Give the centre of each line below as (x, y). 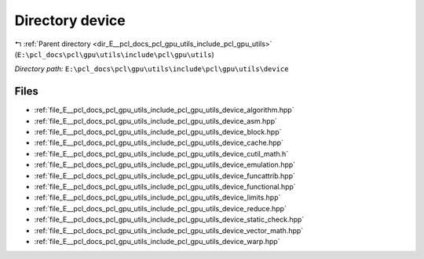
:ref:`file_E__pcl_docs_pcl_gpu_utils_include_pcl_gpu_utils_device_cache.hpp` (159, 143)
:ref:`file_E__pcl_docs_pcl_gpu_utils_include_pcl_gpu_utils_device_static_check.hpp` (169, 220)
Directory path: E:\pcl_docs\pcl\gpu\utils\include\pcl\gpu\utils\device (152, 69)
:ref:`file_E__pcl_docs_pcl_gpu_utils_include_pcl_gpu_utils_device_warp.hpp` (157, 241)
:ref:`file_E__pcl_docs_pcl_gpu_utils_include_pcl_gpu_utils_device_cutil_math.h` (161, 153)
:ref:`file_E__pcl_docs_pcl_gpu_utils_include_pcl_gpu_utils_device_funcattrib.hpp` (165, 175)
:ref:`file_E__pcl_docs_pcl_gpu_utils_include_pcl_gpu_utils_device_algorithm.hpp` (164, 110)
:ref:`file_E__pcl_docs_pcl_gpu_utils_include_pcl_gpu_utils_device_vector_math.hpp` (169, 230)
